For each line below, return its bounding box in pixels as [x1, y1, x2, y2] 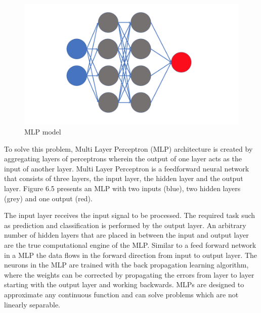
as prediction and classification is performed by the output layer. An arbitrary [4, 219, 246, 230]
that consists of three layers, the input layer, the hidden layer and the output [4, 173, 243, 184]
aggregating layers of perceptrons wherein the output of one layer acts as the [4, 153, 242, 164]
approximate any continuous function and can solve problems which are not [4, 289, 239, 299]
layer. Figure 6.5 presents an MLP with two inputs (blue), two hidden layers [4, 183, 241, 194]
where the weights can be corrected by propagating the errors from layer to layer [4, 269, 254, 280]
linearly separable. [4, 299, 61, 309]
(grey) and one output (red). [4, 193, 93, 203]
